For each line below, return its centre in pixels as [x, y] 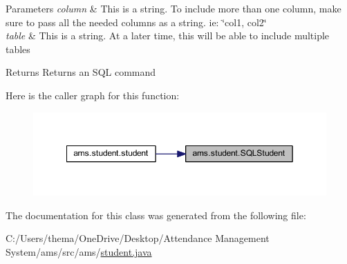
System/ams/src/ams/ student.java [79, 252]
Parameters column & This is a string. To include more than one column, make [173, 8]
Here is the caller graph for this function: [93, 95]
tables [18, 49]
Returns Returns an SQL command [81, 72]
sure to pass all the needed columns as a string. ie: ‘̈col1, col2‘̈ [136, 22]
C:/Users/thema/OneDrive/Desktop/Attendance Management [138, 238]
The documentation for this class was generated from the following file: [156, 215]
